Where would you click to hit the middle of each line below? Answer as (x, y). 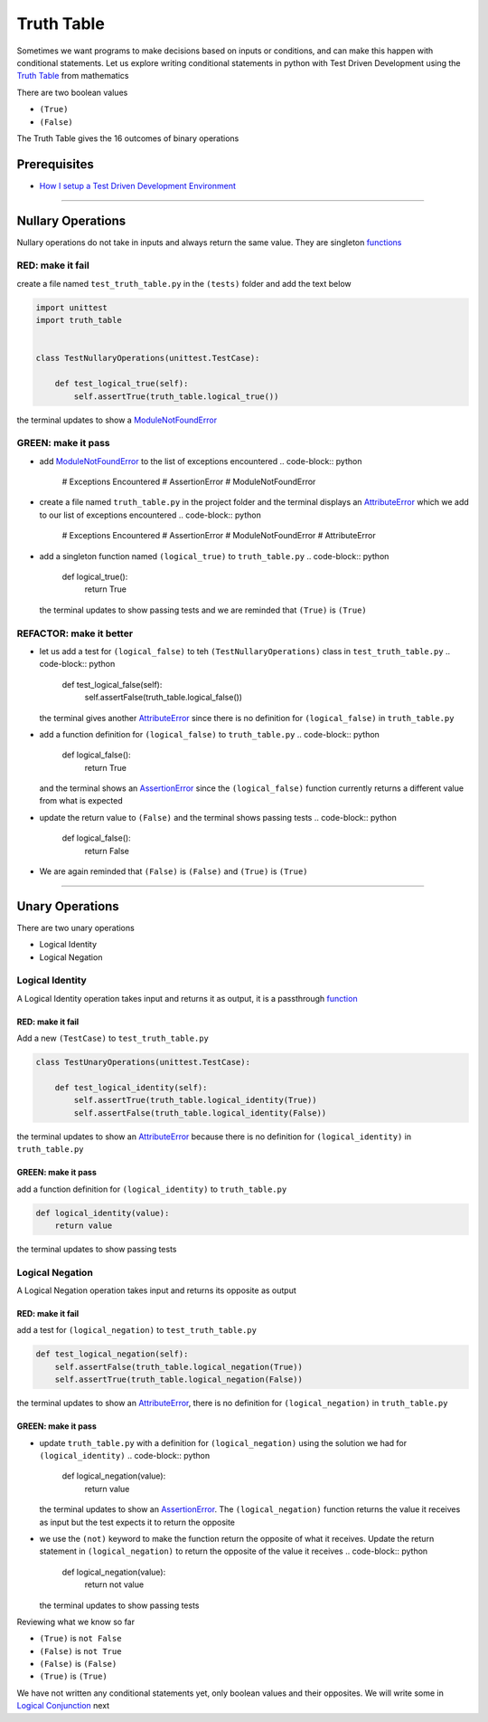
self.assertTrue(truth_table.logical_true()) (176, 396)
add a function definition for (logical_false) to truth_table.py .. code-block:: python (209, 734)
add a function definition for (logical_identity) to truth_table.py (152, 1189)
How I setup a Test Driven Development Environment (138, 186)
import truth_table (79, 320)
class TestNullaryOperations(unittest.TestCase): (148, 358)
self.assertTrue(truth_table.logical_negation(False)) (178, 1380)
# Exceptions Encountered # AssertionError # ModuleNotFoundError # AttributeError (219, 536)
